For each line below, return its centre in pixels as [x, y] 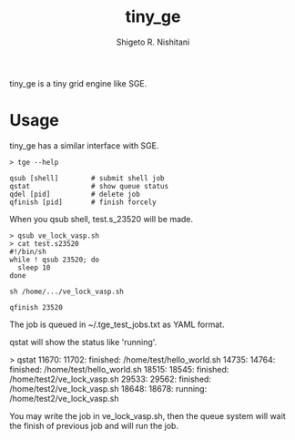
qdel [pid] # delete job [75, 194]
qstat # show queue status [89, 186]
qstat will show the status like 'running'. [83, 342]
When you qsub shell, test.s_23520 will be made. [102, 219]
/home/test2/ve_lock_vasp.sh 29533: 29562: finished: [111, 379]
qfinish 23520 [36, 307]
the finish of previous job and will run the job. [94, 425]
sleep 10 [34, 267]
